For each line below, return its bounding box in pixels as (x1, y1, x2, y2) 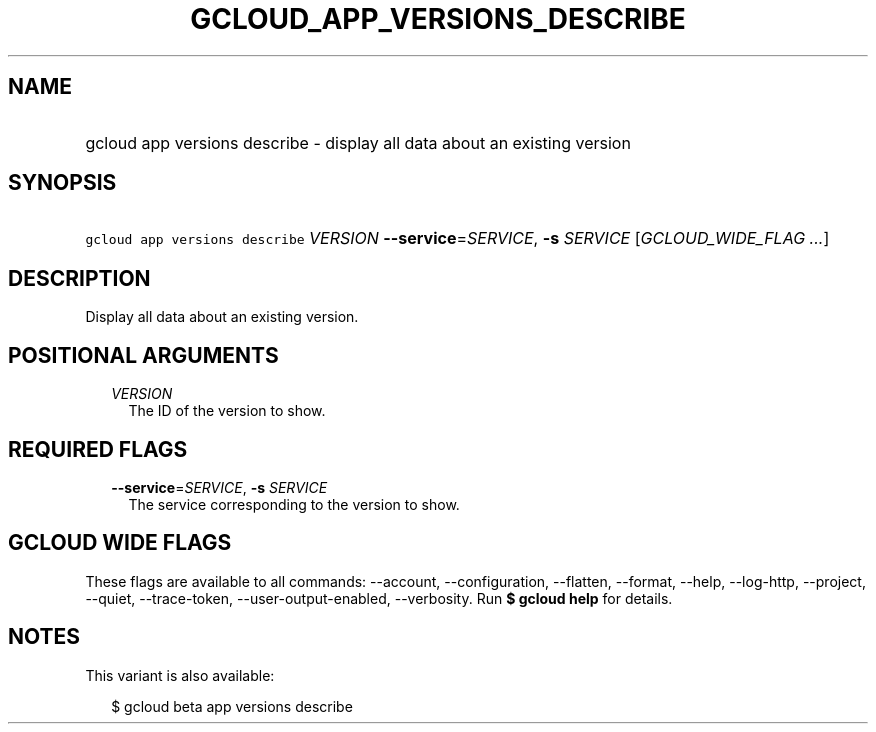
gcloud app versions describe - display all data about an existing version (85, 132, 631, 153)
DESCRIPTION (8, 265, 151, 291)
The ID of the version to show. (128, 402, 326, 420)
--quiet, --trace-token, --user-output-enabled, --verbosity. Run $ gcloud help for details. (85, 589, 673, 607)
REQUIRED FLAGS (8, 436, 188, 462)
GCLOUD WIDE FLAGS (8, 530, 232, 556)
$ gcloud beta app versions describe (111, 697, 353, 715)
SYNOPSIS (8, 170, 117, 196)
